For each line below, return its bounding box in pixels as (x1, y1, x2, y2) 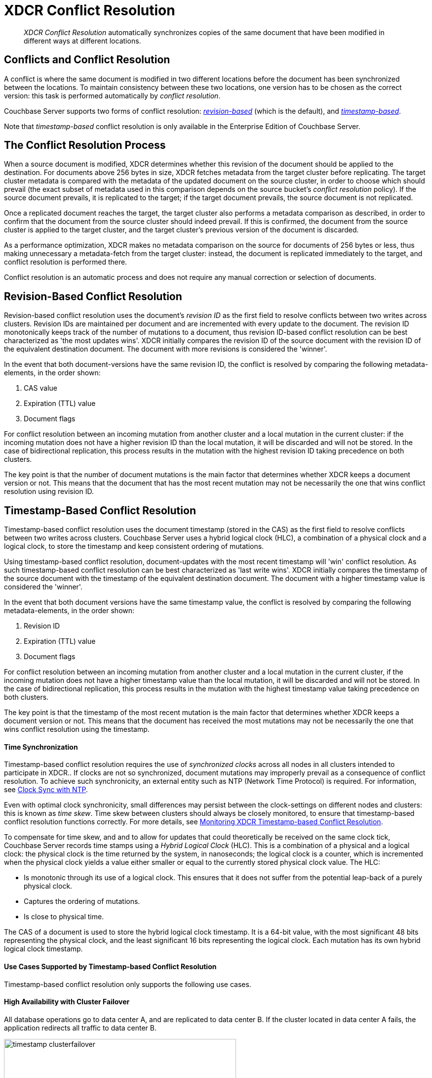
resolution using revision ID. (4, 487, 94, 496)
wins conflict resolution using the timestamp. (4, 725, 150, 734)
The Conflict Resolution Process (4, 139, 166, 152)
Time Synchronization (4, 742, 78, 751)
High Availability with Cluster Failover (4, 997, 130, 1006)
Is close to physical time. (24, 912, 104, 921)
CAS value (24, 384, 58, 393)
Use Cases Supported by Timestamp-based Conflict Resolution (4, 962, 217, 971)
